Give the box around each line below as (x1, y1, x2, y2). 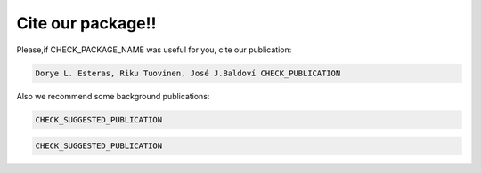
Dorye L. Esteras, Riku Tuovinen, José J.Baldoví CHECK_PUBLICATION (35, 67, 341, 78)
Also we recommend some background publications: (16, 90, 210, 101)
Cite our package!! (16, 13, 157, 33)
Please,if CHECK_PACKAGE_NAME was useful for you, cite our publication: (16, 44, 292, 55)
